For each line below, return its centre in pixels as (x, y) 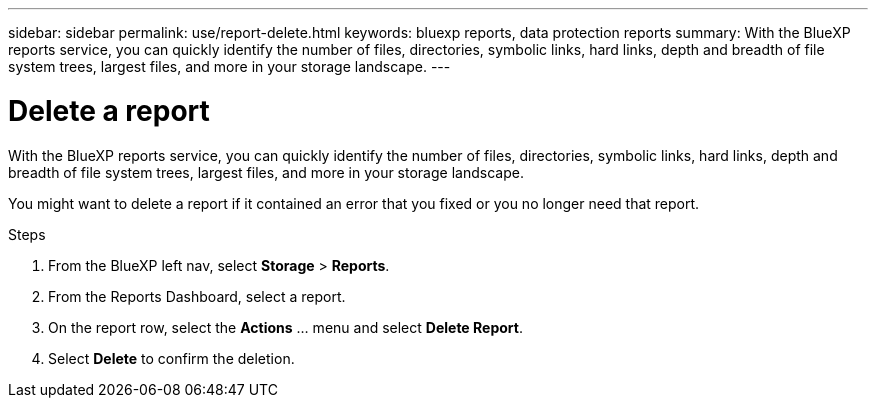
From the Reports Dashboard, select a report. (197, 296)
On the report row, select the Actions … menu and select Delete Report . (285, 327)
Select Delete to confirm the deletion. (171, 358)
